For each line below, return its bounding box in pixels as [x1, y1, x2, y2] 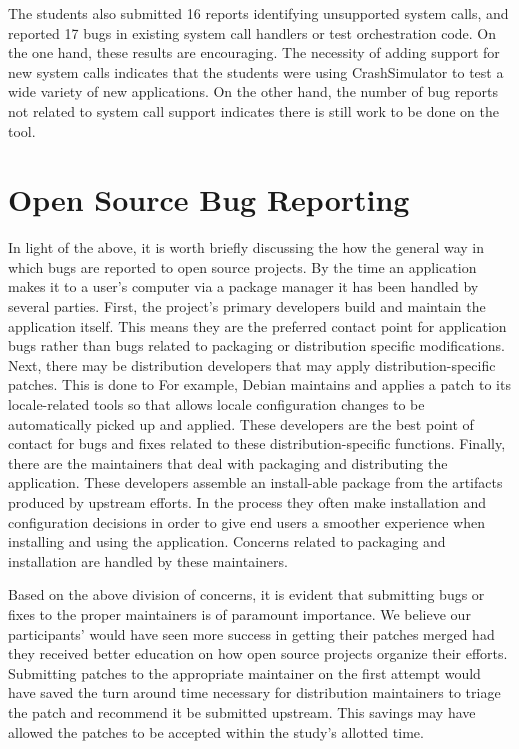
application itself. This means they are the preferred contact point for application [8, 315, 507, 336]
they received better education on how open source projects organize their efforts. [8, 643, 508, 664]
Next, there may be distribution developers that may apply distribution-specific [8, 354, 496, 375]
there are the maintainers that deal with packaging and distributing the [8, 452, 448, 473]
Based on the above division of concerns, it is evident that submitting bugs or [8, 584, 485, 605]
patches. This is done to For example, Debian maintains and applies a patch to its [8, 374, 511, 395]
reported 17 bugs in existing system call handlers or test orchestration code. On [8, 22, 497, 43]
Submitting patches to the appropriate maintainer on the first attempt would [8, 662, 481, 683]
